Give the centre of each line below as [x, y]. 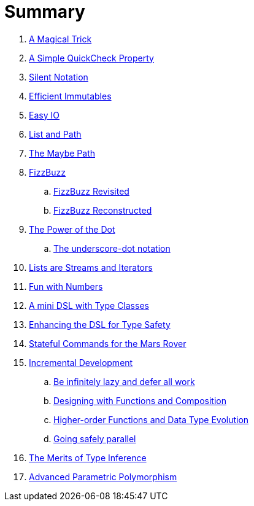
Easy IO [44, 115]
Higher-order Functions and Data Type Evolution [151, 419]
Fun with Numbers [66, 286]
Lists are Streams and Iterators [91, 267]
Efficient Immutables [70, 96]
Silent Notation [59, 77]
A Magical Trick [60, 39]
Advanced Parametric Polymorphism [103, 477]
